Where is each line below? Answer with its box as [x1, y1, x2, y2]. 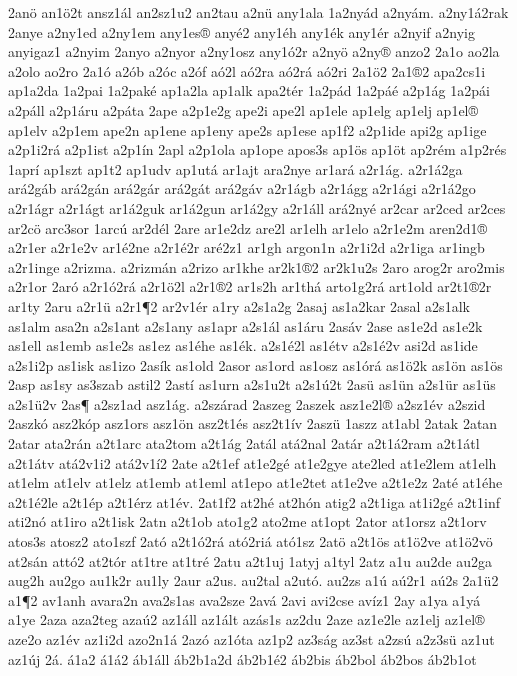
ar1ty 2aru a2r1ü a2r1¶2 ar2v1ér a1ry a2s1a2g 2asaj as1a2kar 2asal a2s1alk [8, 295, 470, 316]
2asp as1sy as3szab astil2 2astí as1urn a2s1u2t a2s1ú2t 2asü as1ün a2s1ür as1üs [8, 374, 496, 395]
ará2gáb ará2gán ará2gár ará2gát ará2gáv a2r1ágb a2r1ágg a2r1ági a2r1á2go [8, 178, 476, 199]
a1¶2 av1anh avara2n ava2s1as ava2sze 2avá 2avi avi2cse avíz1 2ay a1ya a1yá [8, 589, 481, 610]
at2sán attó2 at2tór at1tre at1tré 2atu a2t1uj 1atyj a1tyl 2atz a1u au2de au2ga [8, 550, 492, 571]
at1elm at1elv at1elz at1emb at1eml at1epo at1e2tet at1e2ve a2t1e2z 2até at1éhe [8, 472, 503, 493]
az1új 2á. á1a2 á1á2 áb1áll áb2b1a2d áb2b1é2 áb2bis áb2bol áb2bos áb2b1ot [8, 648, 477, 669]
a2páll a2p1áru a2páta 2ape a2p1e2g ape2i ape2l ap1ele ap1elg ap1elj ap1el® [8, 99, 479, 120]
